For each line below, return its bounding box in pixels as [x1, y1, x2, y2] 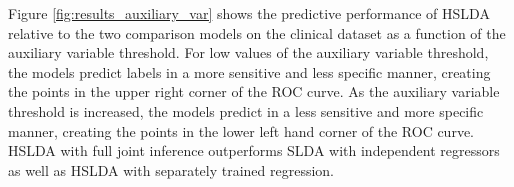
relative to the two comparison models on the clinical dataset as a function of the [8, 22, 506, 43]
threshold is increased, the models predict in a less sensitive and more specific [8, 100, 484, 121]
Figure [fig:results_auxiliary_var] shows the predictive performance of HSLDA [8, 3, 490, 23]
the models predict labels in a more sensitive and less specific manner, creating [8, 61, 491, 82]
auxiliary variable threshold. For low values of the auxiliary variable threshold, [8, 42, 489, 63]
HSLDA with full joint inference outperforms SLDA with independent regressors [8, 140, 500, 161]
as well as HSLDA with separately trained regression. [8, 159, 335, 180]
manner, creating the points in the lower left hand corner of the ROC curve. [8, 120, 475, 141]
